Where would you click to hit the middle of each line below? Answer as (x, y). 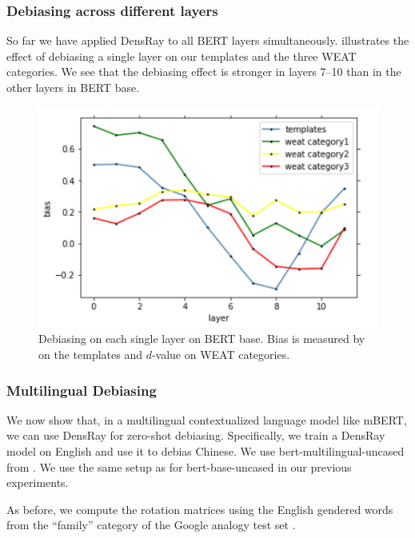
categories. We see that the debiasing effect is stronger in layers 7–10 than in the (204, 72)
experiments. (38, 482)
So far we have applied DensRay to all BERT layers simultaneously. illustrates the (208, 40)
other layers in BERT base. (73, 87)
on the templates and (90, 355)
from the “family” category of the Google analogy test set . (151, 525)
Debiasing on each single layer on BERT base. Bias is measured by (202, 339)
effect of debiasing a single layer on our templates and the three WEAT (182, 56)
